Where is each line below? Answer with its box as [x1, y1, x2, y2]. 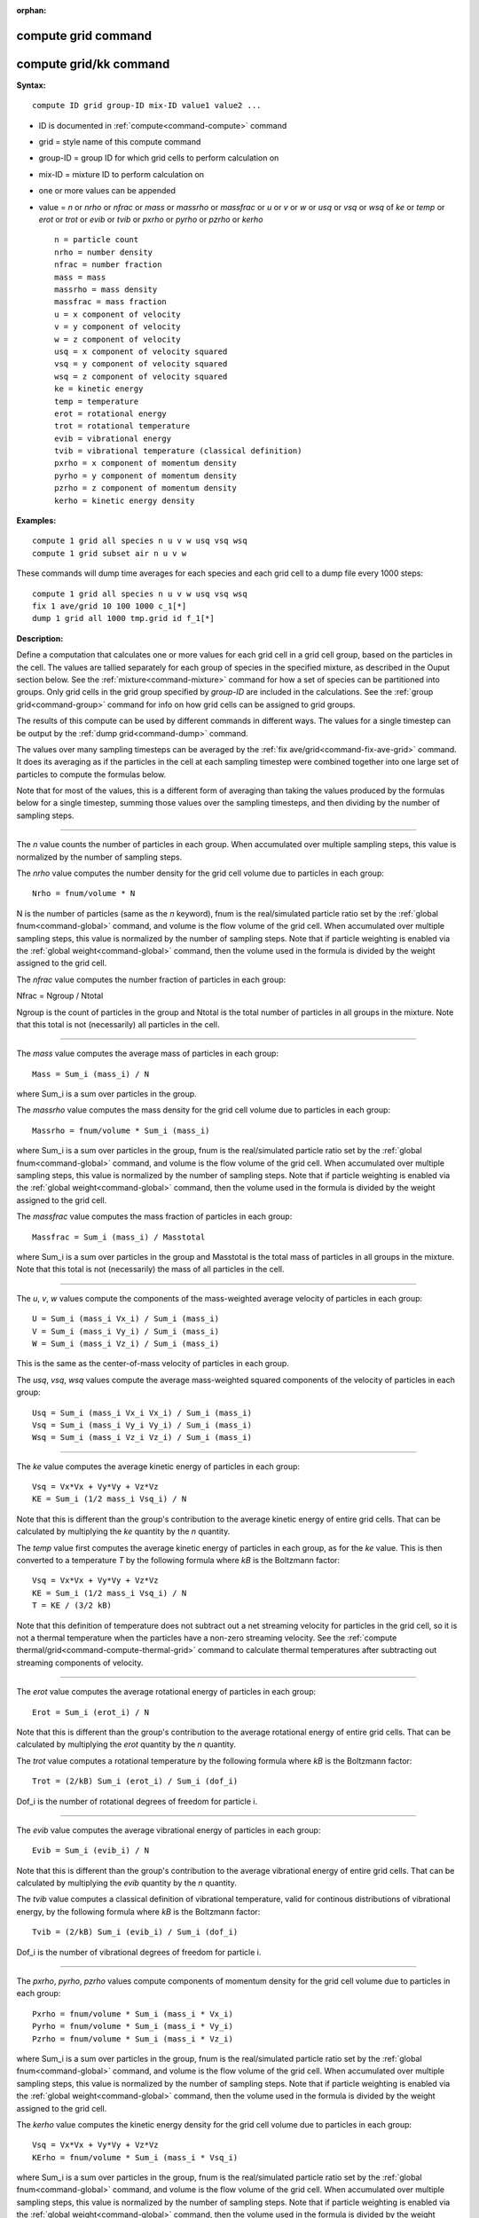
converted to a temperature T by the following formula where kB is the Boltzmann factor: [16, 1555, 341, 1566]
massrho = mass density [54, 285, 158, 295]
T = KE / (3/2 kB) [32, 1601, 113, 1610]
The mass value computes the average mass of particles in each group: [16, 1048, 279, 1059]
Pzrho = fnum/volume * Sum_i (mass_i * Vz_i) [32, 2033, 234, 2044]
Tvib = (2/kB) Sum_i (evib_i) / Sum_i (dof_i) [32, 1927, 239, 1938]
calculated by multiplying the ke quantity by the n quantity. [16, 1526, 231, 1537]
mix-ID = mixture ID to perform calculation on [38, 169, 204, 179]
